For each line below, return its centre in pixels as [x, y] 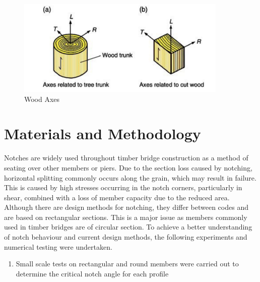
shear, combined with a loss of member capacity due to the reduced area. [117, 197]
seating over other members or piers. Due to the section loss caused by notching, [128, 167]
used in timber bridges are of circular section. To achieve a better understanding [128, 227]
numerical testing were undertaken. [58, 246]
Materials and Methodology [103, 133]
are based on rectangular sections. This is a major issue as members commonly [126, 217]
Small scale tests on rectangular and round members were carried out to [127, 264]
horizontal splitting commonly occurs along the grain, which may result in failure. [130, 177]
